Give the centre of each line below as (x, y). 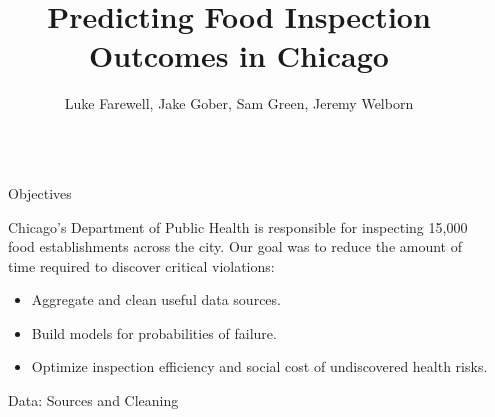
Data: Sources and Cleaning (93, 400)
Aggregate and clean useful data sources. (156, 299)
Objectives (40, 192)
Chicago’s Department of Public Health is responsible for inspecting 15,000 (238, 226)
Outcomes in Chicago (239, 55)
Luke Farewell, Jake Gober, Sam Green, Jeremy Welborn (239, 103)
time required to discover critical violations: (141, 265)
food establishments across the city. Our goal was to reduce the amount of (235, 246)
